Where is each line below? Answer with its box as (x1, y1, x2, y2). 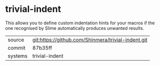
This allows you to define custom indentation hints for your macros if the (5, 20, 155, 26)
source (8, 36, 24, 43)
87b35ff (32, 44, 53, 51)
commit (8, 44, 26, 51)
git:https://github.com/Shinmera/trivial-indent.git (32, 36, 148, 43)
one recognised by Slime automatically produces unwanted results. (5, 25, 144, 31)
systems (8, 52, 28, 59)
